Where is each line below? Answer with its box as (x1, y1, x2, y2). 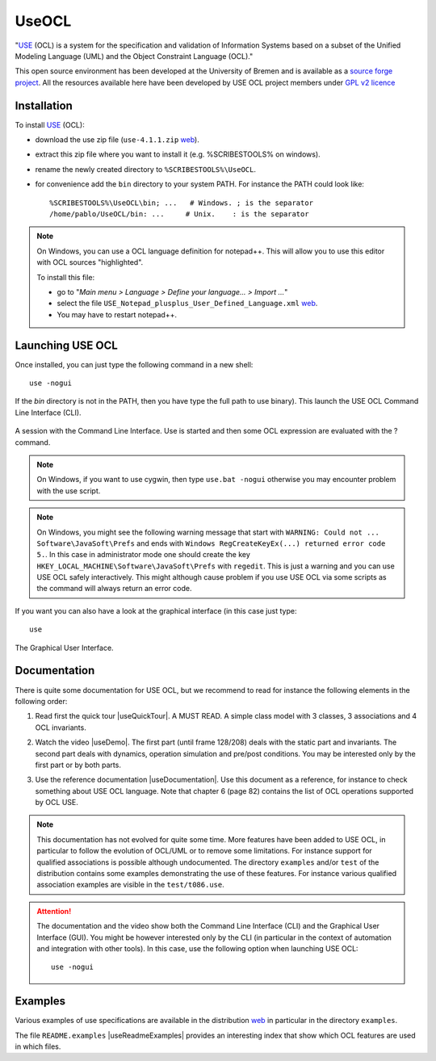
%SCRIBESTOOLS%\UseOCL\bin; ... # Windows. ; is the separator (49, 198, 314, 208)
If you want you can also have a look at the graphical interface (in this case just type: (15, 606, 297, 615)
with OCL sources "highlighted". (36, 258, 144, 267)
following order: (15, 696, 68, 706)
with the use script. (36, 485, 101, 496)
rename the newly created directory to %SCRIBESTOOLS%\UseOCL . (35, 164, 256, 174)
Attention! (36, 906, 72, 916)
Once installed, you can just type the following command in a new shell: (15, 359, 254, 369)
